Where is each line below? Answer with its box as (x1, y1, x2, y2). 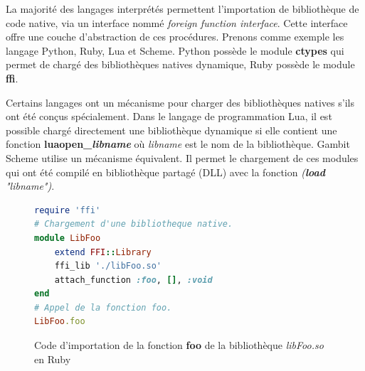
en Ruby (34, 351, 71, 366)
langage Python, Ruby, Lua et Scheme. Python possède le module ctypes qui (6, 43, 344, 58)
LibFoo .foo (34, 316, 85, 327)
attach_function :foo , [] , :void (54, 274, 213, 285)
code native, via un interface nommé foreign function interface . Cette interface (6, 15, 348, 30)
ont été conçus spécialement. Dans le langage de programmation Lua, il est (6, 109, 332, 124)
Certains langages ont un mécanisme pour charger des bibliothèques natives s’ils (6, 95, 354, 109)
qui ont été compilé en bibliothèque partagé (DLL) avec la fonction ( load (6, 164, 326, 179)
